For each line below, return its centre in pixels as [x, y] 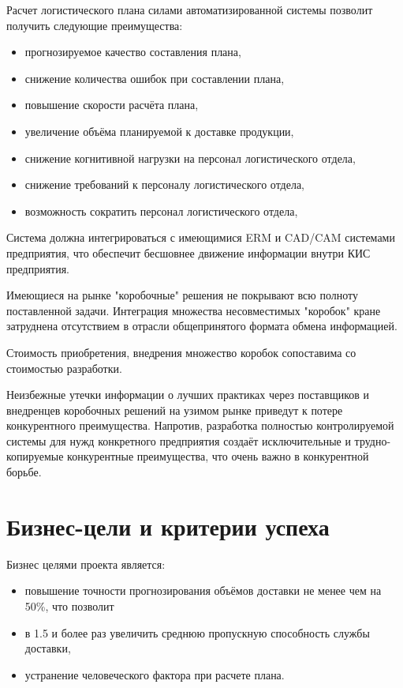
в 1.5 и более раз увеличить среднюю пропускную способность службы [197, 632]
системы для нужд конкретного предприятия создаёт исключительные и [179, 440]
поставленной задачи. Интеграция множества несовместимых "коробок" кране [194, 310]
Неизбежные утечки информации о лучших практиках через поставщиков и [188, 395]
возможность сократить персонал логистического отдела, [161, 211]
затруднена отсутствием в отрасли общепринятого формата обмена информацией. [202, 326]
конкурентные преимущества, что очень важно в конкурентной [218, 456]
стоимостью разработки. [64, 368]
